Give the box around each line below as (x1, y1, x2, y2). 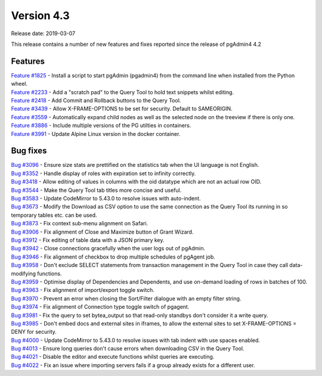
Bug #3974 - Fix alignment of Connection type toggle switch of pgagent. (11, 303, 190, 310)
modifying (11, 270, 36, 277)
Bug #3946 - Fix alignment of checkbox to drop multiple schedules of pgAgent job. (11, 253, 216, 260)
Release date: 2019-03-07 (11, 30, 76, 37)
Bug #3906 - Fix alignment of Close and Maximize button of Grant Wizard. (11, 228, 194, 235)
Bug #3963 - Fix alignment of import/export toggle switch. (11, 287, 154, 294)
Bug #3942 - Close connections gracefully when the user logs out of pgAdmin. (11, 245, 206, 252)
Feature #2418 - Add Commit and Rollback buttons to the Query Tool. (11, 97, 181, 104)
